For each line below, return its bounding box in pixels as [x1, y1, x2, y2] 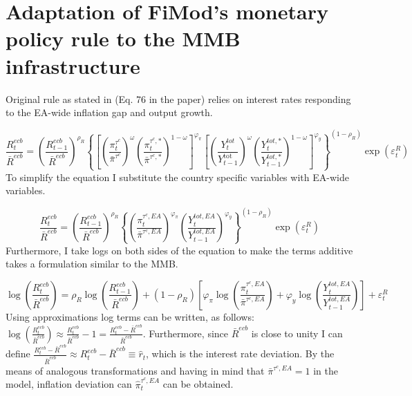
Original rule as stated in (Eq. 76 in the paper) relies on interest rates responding [6, 91, 351, 106]
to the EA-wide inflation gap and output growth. [6, 105, 213, 120]
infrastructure [6, 51, 140, 79]
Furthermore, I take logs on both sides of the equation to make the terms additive [6, 243, 353, 257]
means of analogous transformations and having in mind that [6, 363, 265, 377]
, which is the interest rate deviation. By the [146, 346, 335, 361]
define [6, 346, 30, 361]
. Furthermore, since [142, 326, 229, 340]
